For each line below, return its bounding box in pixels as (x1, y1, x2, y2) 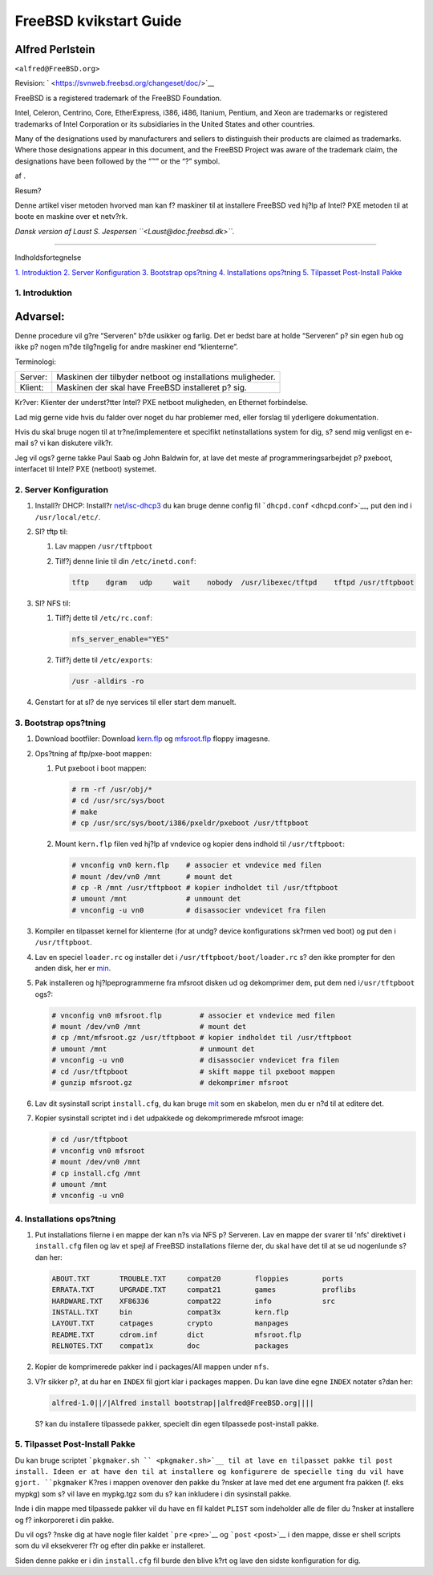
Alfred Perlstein (14, 43, 95, 56)
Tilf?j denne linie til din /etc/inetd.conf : (55, 556, 196, 565)
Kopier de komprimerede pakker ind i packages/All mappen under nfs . (34, 1362, 269, 1371)
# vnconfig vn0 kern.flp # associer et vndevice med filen (71, 860, 322, 870)
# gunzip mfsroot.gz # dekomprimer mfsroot (51, 1079, 289, 1087)
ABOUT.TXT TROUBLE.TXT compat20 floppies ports (51, 1273, 344, 1283)
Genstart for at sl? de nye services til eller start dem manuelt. (34, 698, 237, 707)
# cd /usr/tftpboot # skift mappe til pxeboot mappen (51, 1067, 336, 1076)
